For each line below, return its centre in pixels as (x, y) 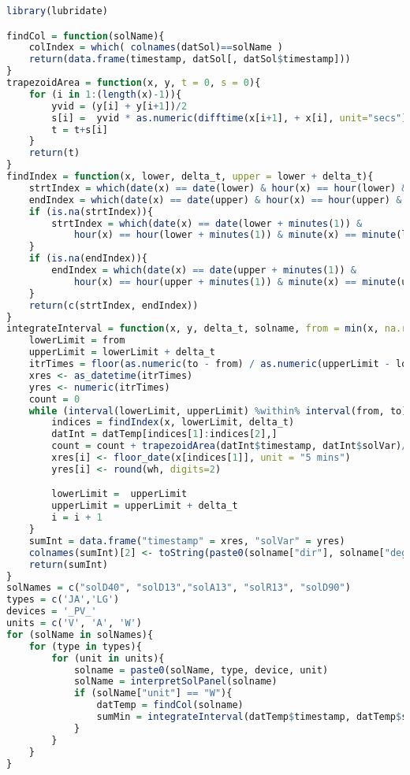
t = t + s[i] (80, 130)
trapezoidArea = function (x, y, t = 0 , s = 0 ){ (134, 83)
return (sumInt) (68, 564)
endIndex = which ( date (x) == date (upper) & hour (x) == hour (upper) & (215, 200)
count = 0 (54, 399)
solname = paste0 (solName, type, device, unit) (201, 670)
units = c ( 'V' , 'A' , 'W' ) (74, 623)
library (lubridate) (57, 11)
